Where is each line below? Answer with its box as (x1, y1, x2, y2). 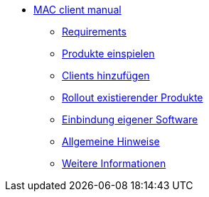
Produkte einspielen (62, 47, 155, 60)
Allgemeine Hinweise (62, 135, 160, 147)
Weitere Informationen (62, 157, 166, 169)
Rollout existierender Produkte (62, 91, 203, 103)
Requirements (62, 26, 127, 38)
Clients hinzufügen (62, 69, 150, 81)
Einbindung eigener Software (62, 113, 198, 125)
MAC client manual (33, 4, 122, 16)
